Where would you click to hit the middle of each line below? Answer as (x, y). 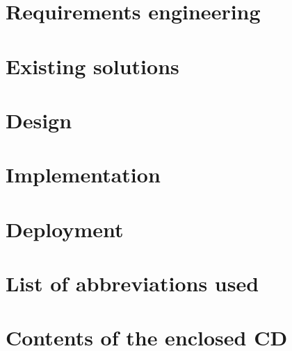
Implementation (83, 174)
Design (39, 120)
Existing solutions (92, 66)
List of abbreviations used (132, 283)
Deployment (65, 229)
